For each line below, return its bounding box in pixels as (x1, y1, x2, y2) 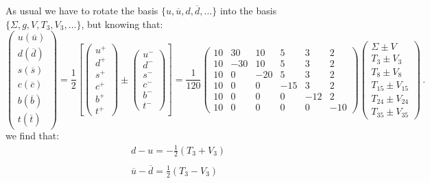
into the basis (219, 3, 277, 17)
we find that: (5, 128, 60, 143)
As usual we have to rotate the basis (5, 3, 158, 17)
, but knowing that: (81, 16, 163, 31)
